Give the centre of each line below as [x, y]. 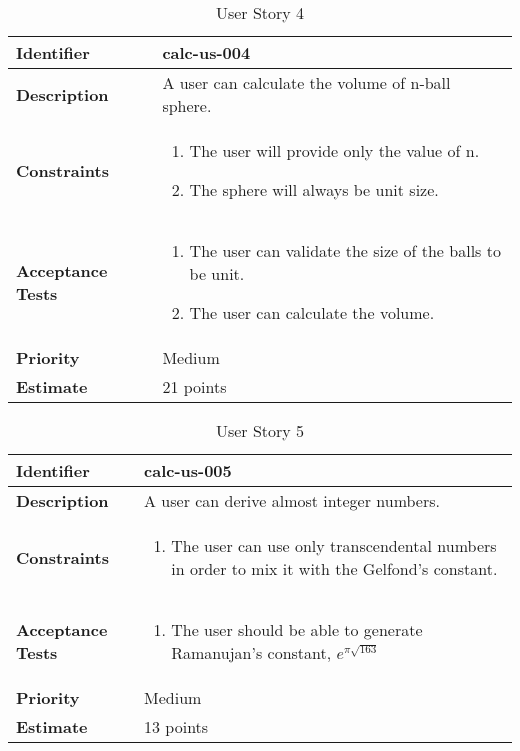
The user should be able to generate [297, 629]
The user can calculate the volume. [312, 312]
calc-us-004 [206, 52]
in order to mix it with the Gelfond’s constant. [334, 568]
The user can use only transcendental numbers [334, 545]
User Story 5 [260, 430]
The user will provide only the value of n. [334, 150]
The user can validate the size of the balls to [345, 250]
